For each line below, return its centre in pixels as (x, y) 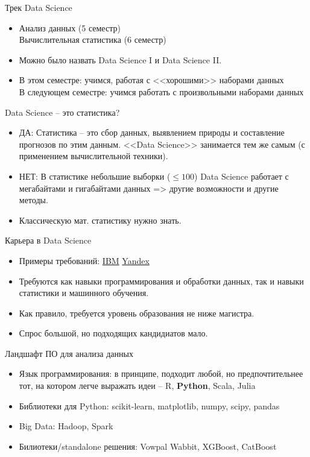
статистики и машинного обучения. (84, 293)
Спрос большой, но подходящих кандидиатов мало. (113, 333)
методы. (33, 200)
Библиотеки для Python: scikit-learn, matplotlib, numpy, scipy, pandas (149, 405)
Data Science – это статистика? (62, 112)
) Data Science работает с (242, 176)
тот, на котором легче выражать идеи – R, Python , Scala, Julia (137, 386)
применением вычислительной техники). (93, 156)
